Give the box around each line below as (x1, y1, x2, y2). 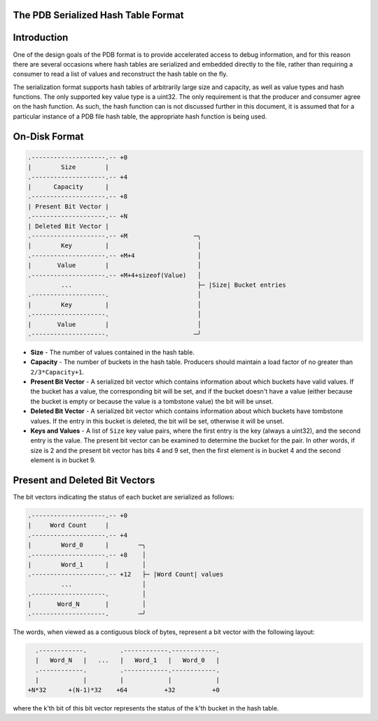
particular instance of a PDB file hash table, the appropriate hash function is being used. (13, 112, 267, 121)
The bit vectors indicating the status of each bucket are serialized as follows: (13, 493, 234, 501)
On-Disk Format (13, 130, 84, 142)
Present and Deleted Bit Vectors (13, 474, 155, 486)
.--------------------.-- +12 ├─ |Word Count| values (27, 570, 224, 579)
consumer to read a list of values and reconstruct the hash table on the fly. (13, 70, 228, 79)
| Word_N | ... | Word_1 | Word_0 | (35, 656, 220, 664)
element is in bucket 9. (30, 456, 96, 464)
